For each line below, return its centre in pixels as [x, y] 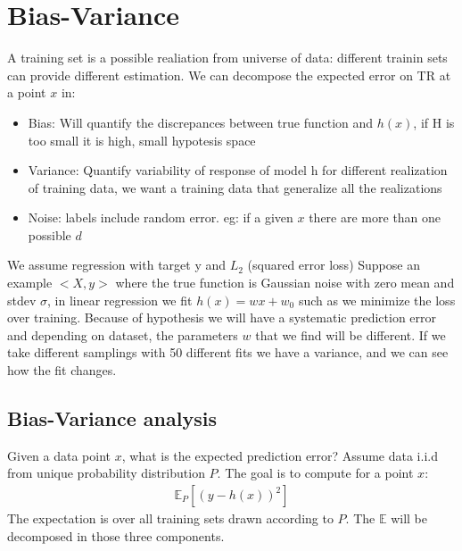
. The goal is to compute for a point [315, 473]
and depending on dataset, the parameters [123, 334]
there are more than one [375, 217]
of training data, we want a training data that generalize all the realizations [235, 187]
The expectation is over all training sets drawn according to [170, 518]
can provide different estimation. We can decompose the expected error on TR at [229, 75]
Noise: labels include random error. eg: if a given [161, 217]
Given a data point [59, 455]
